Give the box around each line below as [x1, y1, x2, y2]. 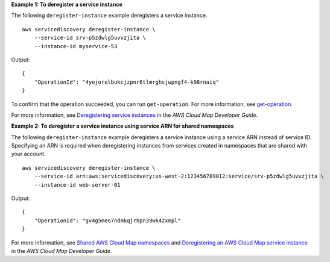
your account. [11, 151, 46, 158]
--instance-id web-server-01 [34, 181, 121, 188]
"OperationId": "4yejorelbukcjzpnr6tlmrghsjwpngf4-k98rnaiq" [34, 78, 220, 86]
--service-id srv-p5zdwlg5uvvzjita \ [34, 34, 146, 42]
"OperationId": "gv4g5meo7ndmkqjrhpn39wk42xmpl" [34, 217, 181, 224]
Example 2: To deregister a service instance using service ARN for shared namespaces [11, 122, 235, 129]
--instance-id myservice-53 [34, 43, 118, 49]
